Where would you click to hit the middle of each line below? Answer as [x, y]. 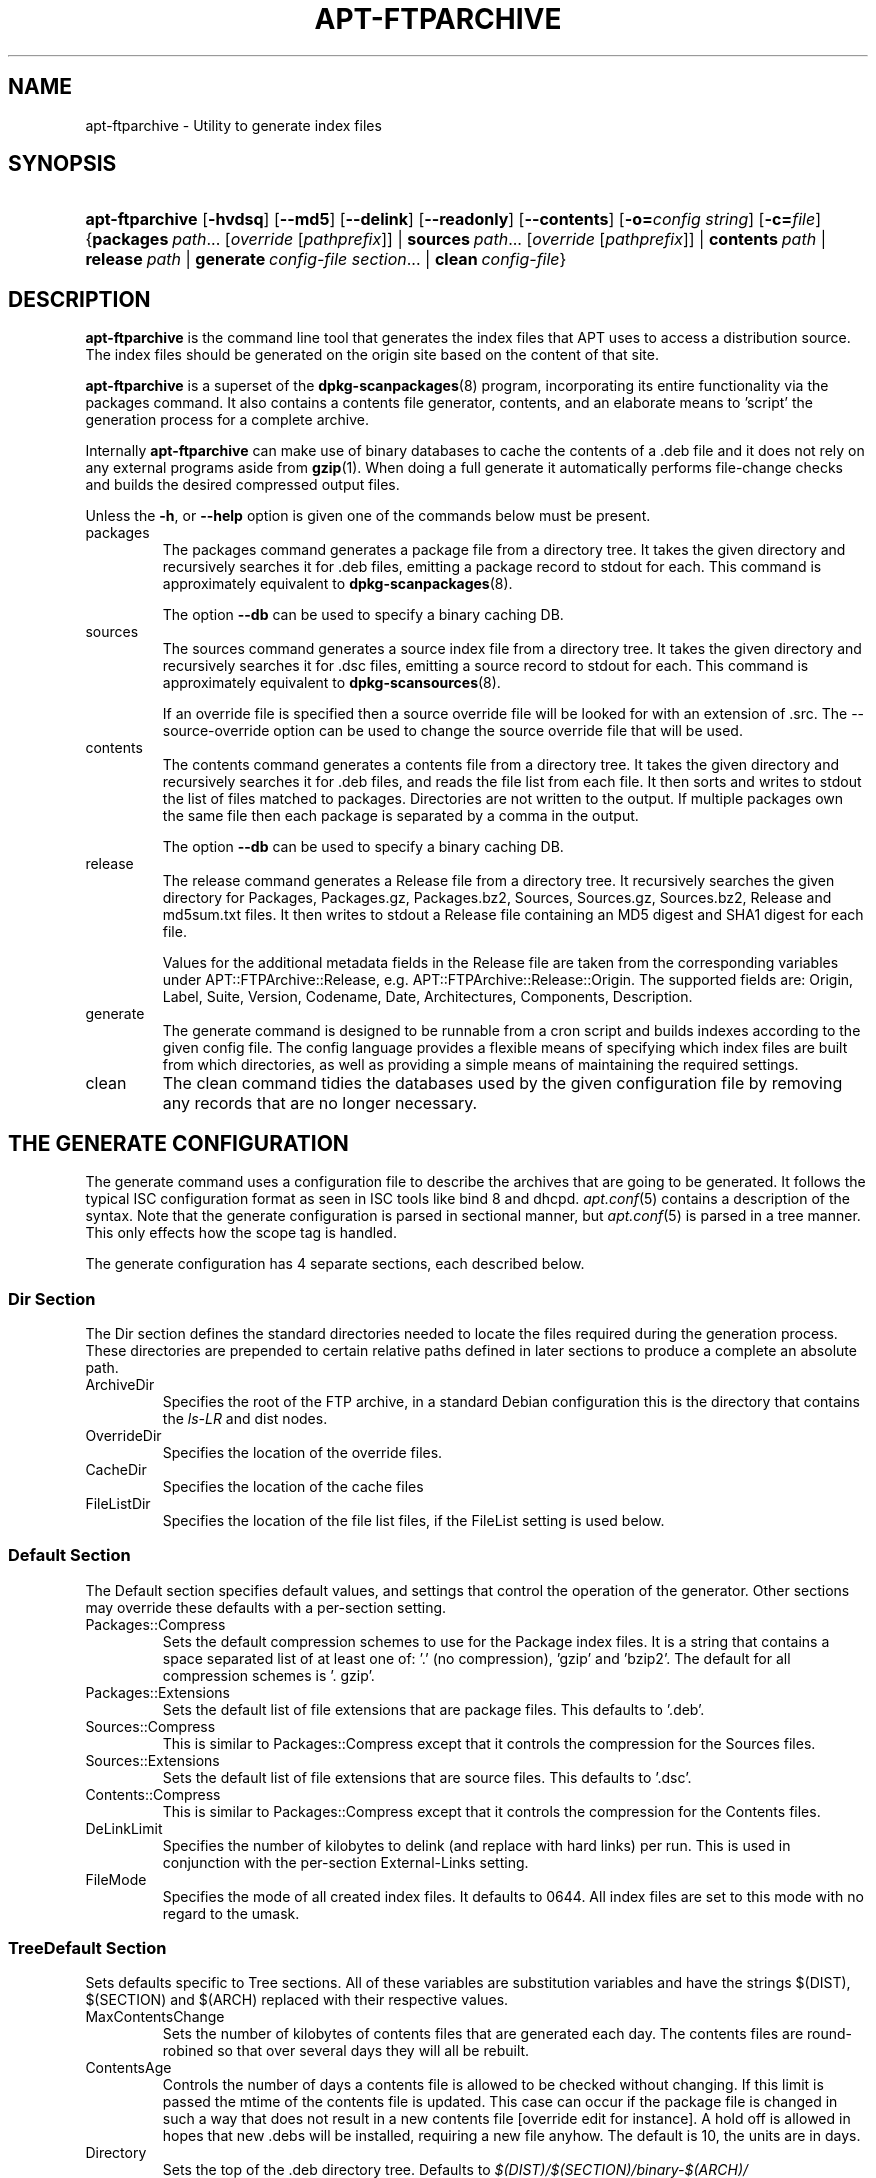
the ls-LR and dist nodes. [245, 1418]
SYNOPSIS [62, 164]
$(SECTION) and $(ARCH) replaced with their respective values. [297, 2000]
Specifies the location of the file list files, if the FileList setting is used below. [413, 1520]
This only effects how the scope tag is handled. [241, 1233]
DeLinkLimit [124, 1828]
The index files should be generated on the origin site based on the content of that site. [372, 355]
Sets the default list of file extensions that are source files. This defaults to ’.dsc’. [427, 1777]
